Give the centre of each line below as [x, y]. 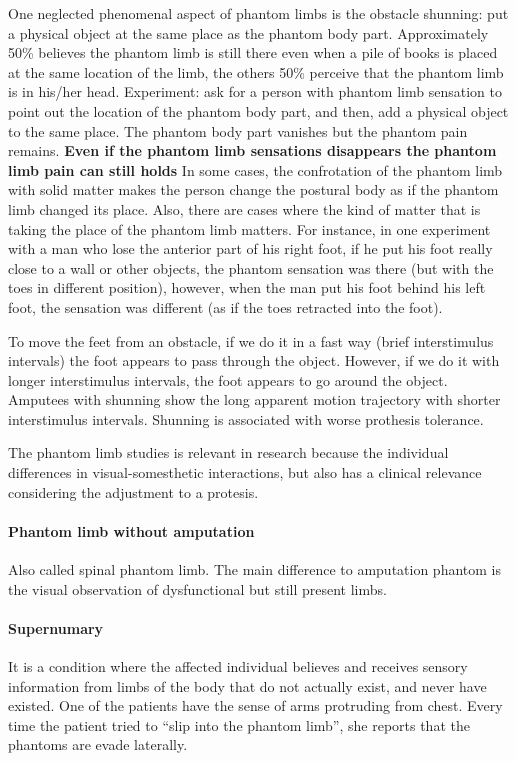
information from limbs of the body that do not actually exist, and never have [247, 685]
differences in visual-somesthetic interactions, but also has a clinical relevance [245, 472]
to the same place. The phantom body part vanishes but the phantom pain [238, 130]
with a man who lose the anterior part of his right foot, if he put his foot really [250, 248]
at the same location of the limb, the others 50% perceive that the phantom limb [256, 71]
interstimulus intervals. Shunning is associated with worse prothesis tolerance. [246, 418]
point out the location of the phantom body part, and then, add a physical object [258, 110]
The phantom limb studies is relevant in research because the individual [228, 452]
